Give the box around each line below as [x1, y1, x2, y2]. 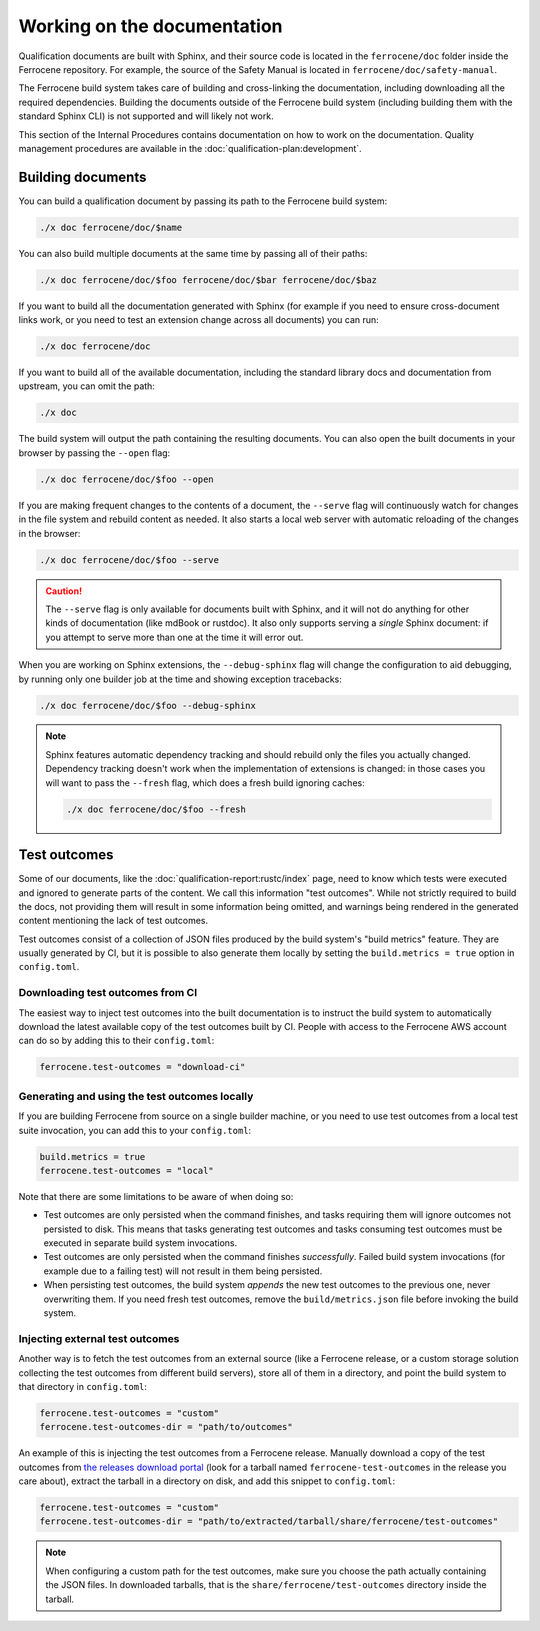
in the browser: [18, 527, 81, 539]
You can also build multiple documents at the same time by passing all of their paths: [18, 247, 368, 259]
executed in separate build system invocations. [43, 1237, 238, 1249]
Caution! [45, 585, 83, 597]
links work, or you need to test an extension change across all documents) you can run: [18, 314, 379, 326]
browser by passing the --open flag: [18, 446, 171, 459]
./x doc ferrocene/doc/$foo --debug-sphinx [39, 700, 257, 711]
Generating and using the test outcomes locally [18, 1089, 254, 1103]
